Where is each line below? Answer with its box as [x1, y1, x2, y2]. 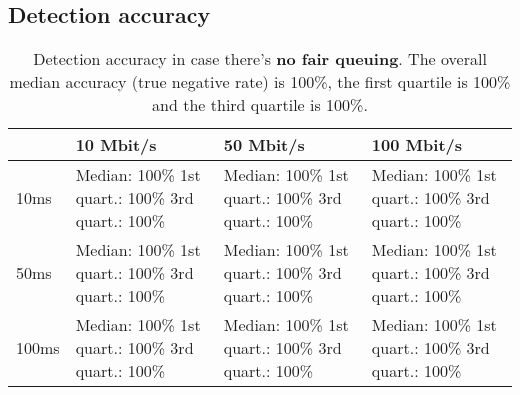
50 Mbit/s [223, 133, 305, 157]
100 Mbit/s [371, 133, 463, 157]
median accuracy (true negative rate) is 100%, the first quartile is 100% [9, 70, 511, 94]
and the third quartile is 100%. [152, 93, 368, 117]
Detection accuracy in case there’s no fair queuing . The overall [33, 47, 487, 71]
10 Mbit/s [75, 133, 157, 157]
